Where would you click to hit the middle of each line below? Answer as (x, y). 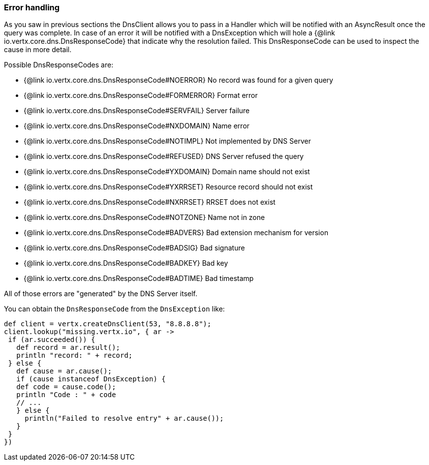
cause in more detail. (38, 50)
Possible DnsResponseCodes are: (59, 65)
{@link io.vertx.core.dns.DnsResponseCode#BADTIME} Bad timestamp (139, 279)
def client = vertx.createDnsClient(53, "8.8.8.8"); (108, 324)
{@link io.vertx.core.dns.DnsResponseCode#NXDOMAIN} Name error (137, 126)
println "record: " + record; (75, 356)
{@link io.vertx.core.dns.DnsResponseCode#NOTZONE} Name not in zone (144, 217)
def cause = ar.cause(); (64, 371)
